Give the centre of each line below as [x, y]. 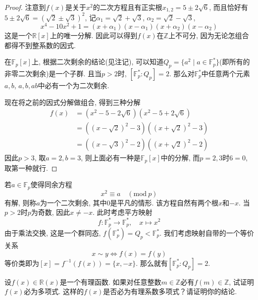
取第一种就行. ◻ [31, 168]
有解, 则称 [21, 202]
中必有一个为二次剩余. [74, 85]
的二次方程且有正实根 [128, 7]
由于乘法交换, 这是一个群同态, [53, 233]
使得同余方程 [51, 184]
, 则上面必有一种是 [111, 158]
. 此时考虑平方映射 [122, 212]
